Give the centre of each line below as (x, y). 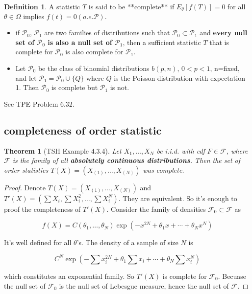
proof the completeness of (42, 209)
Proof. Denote (25, 187)
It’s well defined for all (38, 242)
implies (34, 16)
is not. (120, 87)
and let (26, 78)
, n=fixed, (225, 68)
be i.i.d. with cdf (181, 150)
